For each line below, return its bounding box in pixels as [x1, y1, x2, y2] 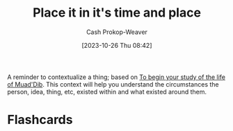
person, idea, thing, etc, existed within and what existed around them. [7, 87, 207, 96]
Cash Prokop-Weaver [86, 28, 148, 36]
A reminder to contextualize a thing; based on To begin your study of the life [7, 73, 226, 81]
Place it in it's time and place [32, 5, 202, 21]
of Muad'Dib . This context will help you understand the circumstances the [7, 80, 219, 88]
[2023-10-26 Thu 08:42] [81, 41, 152, 49]
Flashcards [7, 112, 73, 128]
